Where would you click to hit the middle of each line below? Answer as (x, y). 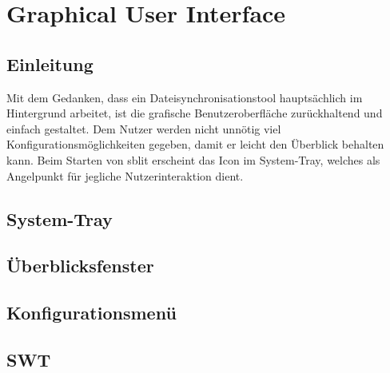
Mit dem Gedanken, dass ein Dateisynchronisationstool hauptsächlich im (185, 97)
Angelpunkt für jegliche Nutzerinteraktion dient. (125, 175)
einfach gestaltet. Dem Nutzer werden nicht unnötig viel (144, 128)
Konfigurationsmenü (92, 313)
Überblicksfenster (80, 266)
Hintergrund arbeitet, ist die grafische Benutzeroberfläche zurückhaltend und (195, 113)
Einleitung (50, 63)
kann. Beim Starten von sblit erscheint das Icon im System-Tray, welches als (193, 159)
